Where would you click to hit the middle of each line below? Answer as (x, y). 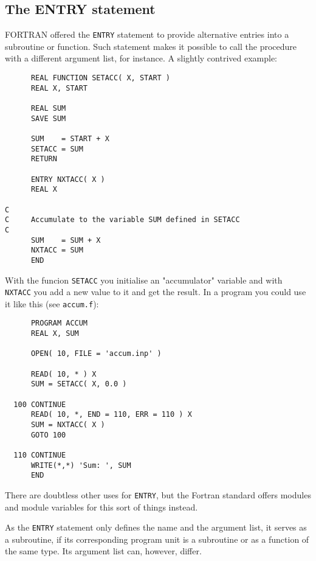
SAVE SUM (48, 118)
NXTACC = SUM (57, 250)
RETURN (44, 159)
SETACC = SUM (57, 149)
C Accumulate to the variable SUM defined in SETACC (122, 220)
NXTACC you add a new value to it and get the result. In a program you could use (156, 292)
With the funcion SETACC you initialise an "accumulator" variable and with (144, 280)
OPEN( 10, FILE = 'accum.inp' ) (96, 354)
